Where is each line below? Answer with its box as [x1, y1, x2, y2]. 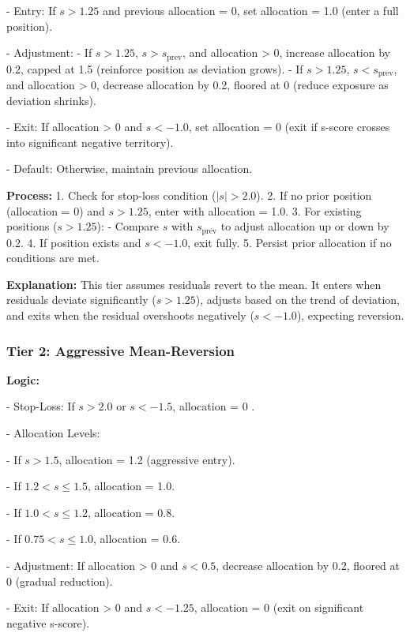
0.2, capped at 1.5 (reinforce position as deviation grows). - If [6, 60, 303, 77]
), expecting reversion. [296, 307, 404, 324]
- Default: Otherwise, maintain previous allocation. [6, 160, 253, 177]
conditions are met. [6, 249, 100, 266]
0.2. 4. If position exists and [6, 234, 141, 250]
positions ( [6, 218, 58, 234]
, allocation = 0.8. [88, 504, 175, 520]
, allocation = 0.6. [93, 530, 181, 547]
